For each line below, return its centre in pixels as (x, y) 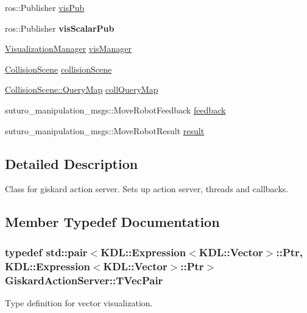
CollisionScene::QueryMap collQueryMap (82, 89)
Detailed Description (72, 163)
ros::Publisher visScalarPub (60, 28)
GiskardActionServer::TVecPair (84, 280)
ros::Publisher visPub (45, 7)
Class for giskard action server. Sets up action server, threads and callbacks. (147, 189)
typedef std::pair (46, 252)
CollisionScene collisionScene (58, 69)
